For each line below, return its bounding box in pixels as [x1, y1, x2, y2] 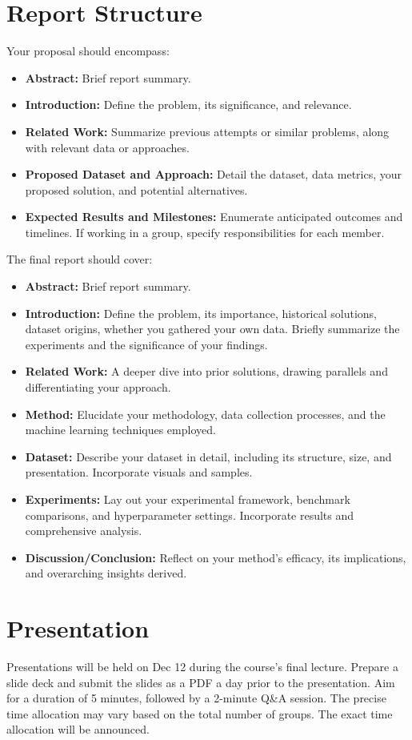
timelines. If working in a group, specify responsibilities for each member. [25, 223, 385, 240]
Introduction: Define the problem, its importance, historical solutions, [25, 304, 377, 321]
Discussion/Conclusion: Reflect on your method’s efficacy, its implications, [25, 549, 406, 565]
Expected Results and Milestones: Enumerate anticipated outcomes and [25, 208, 403, 225]
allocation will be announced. [6, 721, 150, 738]
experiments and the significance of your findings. [25, 336, 268, 352]
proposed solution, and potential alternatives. [25, 181, 248, 198]
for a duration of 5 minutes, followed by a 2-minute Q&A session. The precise [6, 690, 386, 706]
